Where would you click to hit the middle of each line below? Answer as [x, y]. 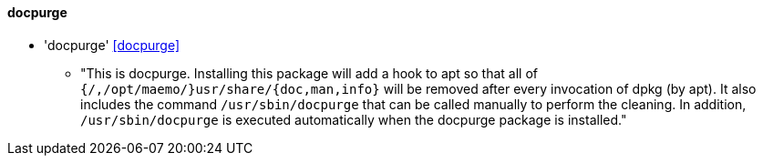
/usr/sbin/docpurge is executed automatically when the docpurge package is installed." [354, 119]
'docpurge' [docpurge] [112, 45]
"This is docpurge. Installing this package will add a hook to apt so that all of [309, 73]
